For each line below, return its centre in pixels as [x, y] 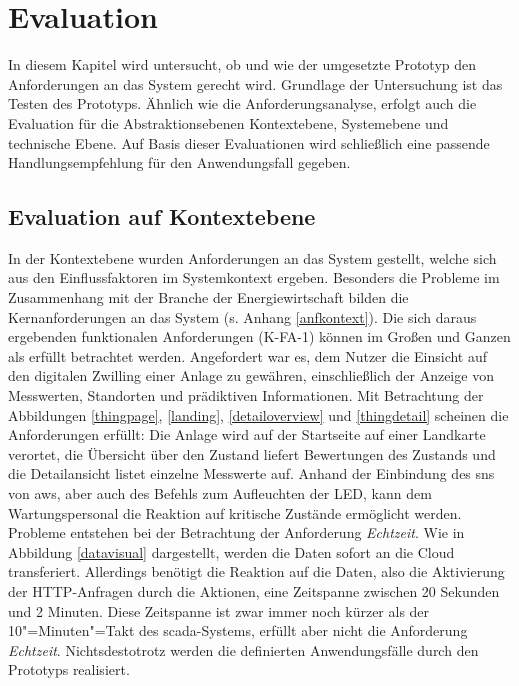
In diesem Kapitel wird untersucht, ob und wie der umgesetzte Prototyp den [242, 64]
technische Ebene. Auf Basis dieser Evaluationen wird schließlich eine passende [249, 142]
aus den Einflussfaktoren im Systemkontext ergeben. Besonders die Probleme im [254, 277]
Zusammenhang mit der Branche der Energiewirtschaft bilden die [208, 297]
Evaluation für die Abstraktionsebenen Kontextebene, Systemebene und [228, 122]
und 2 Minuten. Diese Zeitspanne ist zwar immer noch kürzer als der [219, 610]
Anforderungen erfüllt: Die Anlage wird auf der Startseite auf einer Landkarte [247, 434]
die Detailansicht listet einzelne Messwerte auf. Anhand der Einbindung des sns [251, 473]
